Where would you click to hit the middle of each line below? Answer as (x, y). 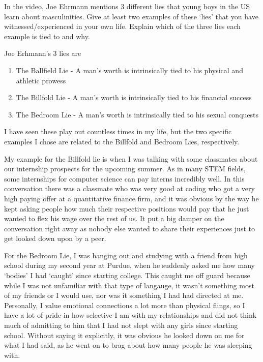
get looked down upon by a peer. (55, 238)
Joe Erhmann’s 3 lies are (43, 53)
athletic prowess (41, 80)
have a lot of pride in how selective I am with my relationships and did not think (130, 315)
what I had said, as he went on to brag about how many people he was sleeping (128, 345)
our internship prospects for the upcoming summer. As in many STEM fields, (125, 169)
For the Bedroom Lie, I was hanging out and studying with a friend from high (126, 255)
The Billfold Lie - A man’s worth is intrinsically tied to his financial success (134, 97)
